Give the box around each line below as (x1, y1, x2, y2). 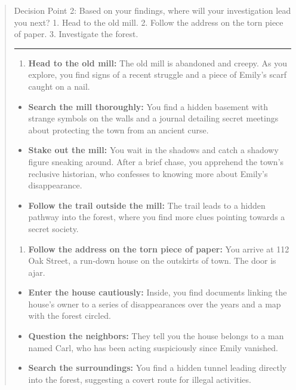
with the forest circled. (28, 309, 111, 322)
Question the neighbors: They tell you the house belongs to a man (28, 330, 284, 342)
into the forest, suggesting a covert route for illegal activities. (28, 373, 251, 385)
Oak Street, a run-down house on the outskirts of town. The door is (28, 254, 276, 267)
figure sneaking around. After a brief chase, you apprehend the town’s (28, 155, 284, 167)
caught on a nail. (28, 80, 90, 92)
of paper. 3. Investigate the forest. (14, 28, 138, 40)
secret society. (28, 222, 79, 234)
